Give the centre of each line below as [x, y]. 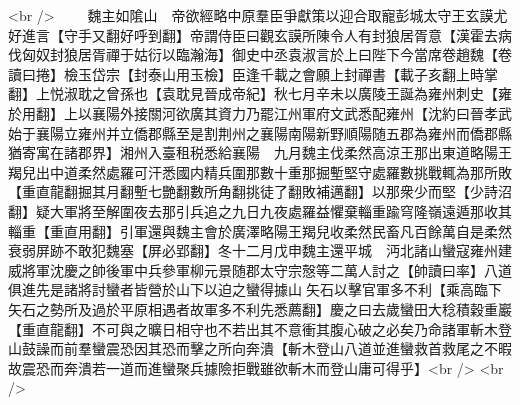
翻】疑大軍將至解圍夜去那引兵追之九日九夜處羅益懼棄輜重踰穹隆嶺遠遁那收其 [260, 210]
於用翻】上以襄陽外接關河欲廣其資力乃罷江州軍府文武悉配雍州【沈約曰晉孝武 [260, 112]
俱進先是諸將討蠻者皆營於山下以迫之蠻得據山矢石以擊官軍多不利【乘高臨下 [255, 289]
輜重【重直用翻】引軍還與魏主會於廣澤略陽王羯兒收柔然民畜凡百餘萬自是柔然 [260, 230]
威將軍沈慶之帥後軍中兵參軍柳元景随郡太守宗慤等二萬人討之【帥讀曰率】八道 [260, 269]
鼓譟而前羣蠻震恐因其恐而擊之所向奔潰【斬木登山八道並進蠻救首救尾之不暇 [266, 348]
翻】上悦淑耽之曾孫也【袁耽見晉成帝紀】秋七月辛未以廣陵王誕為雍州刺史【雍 [260, 93]
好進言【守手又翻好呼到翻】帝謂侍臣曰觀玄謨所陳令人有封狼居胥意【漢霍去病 [260, 34]
